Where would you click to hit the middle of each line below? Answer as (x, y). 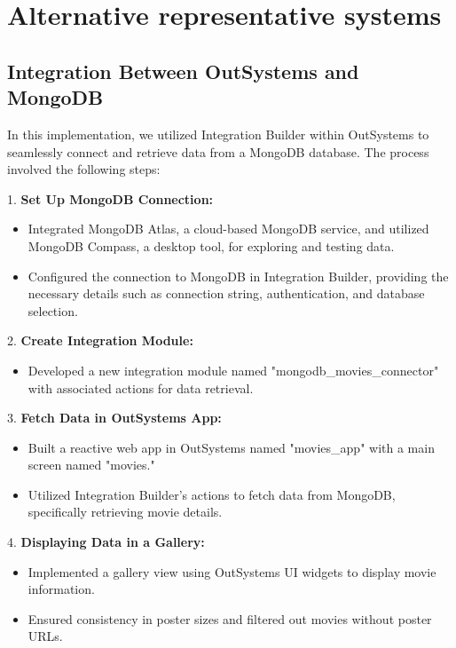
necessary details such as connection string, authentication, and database (226, 293)
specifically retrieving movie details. (125, 512)
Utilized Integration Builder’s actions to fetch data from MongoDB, (212, 494)
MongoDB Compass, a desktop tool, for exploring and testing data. (211, 245)
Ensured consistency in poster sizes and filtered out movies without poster (230, 618)
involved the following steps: (84, 169)
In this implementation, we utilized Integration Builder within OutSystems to (218, 134)
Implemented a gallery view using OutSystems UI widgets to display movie (232, 571)
